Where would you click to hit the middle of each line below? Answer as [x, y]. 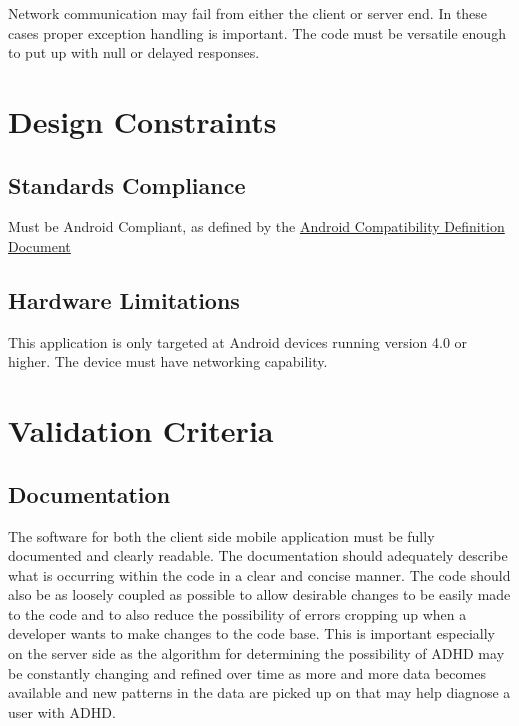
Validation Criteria [141, 430]
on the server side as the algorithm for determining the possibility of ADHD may [256, 653]
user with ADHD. [62, 711]
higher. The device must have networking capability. [168, 361]
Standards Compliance [127, 184]
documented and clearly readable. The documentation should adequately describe [258, 555]
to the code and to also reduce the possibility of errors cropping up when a [237, 613]
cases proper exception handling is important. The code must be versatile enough [257, 32]
